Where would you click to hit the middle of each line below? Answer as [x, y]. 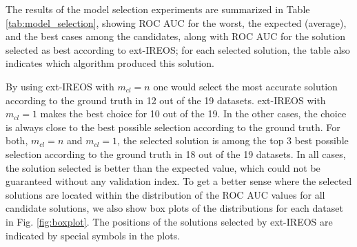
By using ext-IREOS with [60, 86]
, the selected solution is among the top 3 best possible [233, 140]
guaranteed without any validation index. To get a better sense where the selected [179, 181]
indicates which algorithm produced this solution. [110, 63]
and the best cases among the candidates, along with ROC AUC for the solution [175, 36]
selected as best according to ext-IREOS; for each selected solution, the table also [178, 49]
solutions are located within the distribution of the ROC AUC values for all [165, 194]
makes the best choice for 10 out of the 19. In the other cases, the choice [193, 113]
